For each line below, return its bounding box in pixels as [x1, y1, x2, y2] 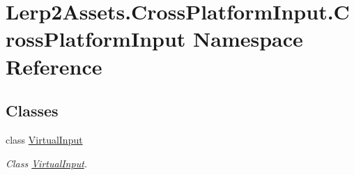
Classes [6, 100, 59, 121]
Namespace [193, 24, 303, 53]
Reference [6, 52, 102, 80]
